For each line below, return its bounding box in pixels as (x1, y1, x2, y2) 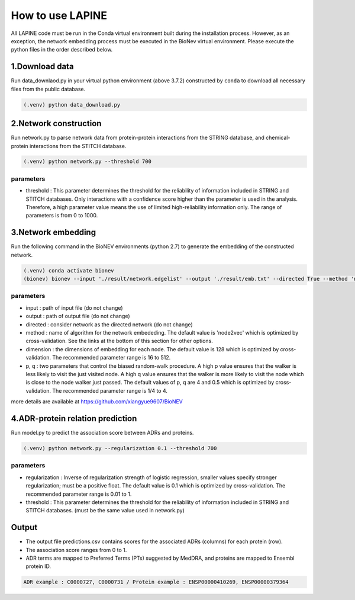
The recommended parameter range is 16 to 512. (52, 354, 171, 361)
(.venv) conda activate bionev (23, 267, 115, 274)
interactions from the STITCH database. (30, 142, 127, 149)
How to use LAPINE (11, 9, 108, 22)
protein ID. (25, 563, 51, 570)
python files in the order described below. (11, 46, 113, 53)
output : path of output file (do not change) (25, 313, 130, 320)
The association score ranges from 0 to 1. (25, 546, 127, 553)
